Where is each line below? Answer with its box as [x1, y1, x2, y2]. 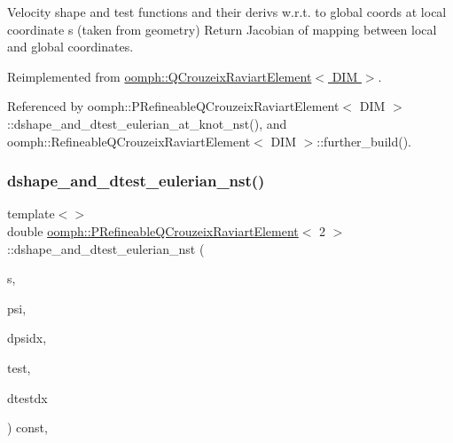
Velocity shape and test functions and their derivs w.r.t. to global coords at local [7, 3, 447, 20]
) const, [7, 418, 48, 437]
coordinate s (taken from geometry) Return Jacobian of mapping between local [7, 20, 437, 38]
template [7, 204, 55, 223]
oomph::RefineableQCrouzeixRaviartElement [7, 131, 251, 150]
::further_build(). [316, 131, 412, 150]
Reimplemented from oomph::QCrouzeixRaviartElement [7, 67, 312, 85]
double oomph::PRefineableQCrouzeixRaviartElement [7, 221, 299, 240]
